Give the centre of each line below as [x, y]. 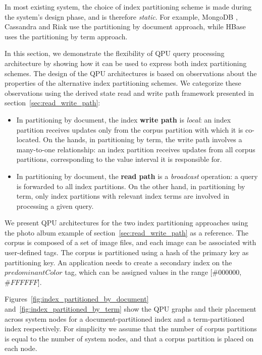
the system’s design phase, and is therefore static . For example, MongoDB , [121, 16]
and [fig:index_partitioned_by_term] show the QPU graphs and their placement [130, 309]
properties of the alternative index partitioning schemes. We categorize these [123, 83]
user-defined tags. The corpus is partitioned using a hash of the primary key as [127, 252]
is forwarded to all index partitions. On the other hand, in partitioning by [131, 186]
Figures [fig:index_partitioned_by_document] [77, 299]
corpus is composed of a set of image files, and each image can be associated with [130, 242]
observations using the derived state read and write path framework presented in [129, 93]
